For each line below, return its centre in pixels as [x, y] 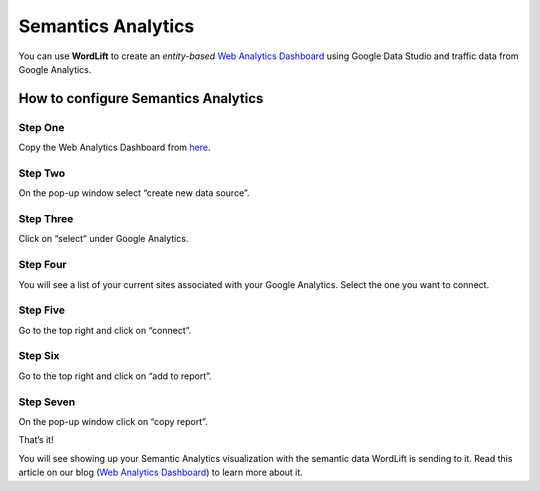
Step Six [39, 356]
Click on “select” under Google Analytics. [103, 239]
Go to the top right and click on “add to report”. [115, 376]
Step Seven [47, 402]
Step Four [42, 265]
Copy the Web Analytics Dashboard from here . [114, 147]
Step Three [46, 218]
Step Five [41, 310]
